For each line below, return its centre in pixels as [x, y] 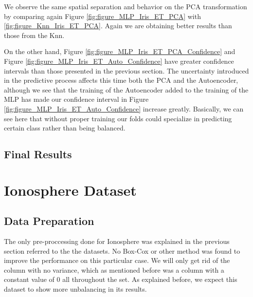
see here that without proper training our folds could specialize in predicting [118, 118]
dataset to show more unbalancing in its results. [75, 289]
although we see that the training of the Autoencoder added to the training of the [126, 89]
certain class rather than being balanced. [65, 128]
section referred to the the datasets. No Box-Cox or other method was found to [122, 251]
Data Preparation [49, 221]
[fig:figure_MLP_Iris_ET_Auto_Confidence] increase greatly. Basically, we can [124, 108]
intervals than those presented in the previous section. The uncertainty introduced [126, 70]
